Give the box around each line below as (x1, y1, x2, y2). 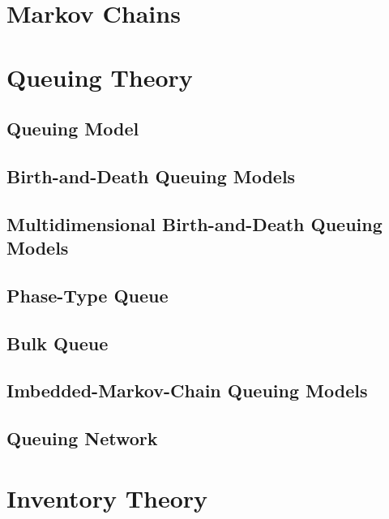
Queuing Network (6, 426, 158, 451)
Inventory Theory (6, 481, 208, 514)
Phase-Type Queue (6, 282, 169, 307)
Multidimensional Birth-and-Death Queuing (6, 211, 383, 236)
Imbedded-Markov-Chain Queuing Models (6, 378, 368, 403)
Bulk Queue (6, 330, 109, 355)
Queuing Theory (6, 60, 193, 93)
